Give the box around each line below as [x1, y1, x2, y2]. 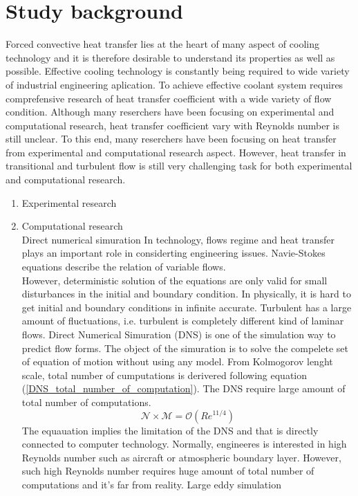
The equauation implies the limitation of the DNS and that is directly [21, 423, 319, 437]
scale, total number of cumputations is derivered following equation [21, 367, 307, 382]
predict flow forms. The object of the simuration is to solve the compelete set [21, 340, 348, 355]
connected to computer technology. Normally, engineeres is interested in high [21, 437, 347, 451]
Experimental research [21, 195, 117, 210]
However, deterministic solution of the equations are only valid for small [21, 273, 328, 287]
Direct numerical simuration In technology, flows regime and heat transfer [21, 232, 335, 246]
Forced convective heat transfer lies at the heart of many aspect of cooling [6, 37, 319, 51]
